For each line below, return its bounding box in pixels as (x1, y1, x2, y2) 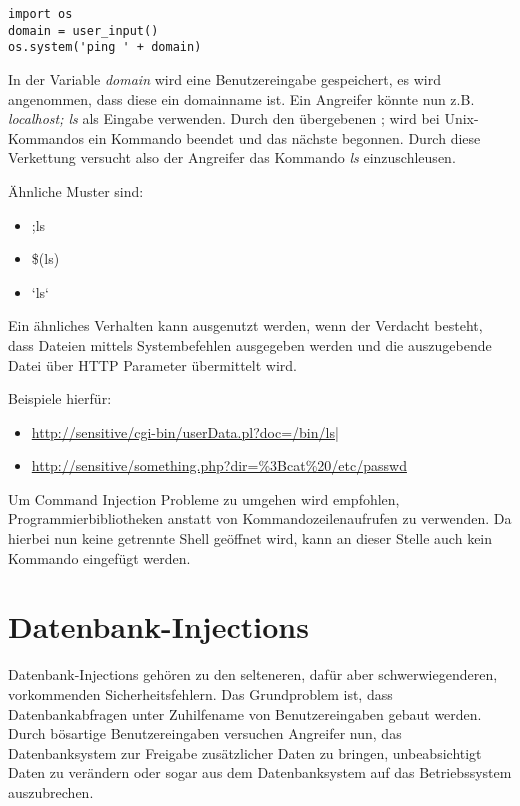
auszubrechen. (8, 781, 94, 802)
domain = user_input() (8, 23, 159, 38)
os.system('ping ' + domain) (8, 40, 202, 55)
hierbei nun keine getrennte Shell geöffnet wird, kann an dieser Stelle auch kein (8, 528, 493, 549)
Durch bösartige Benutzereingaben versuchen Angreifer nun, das (8, 723, 402, 744)
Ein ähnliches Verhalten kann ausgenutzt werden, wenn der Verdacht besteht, (8, 315, 483, 336)
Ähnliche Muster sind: (8, 180, 144, 201)
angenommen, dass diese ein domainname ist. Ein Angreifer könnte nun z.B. (8, 88, 475, 109)
